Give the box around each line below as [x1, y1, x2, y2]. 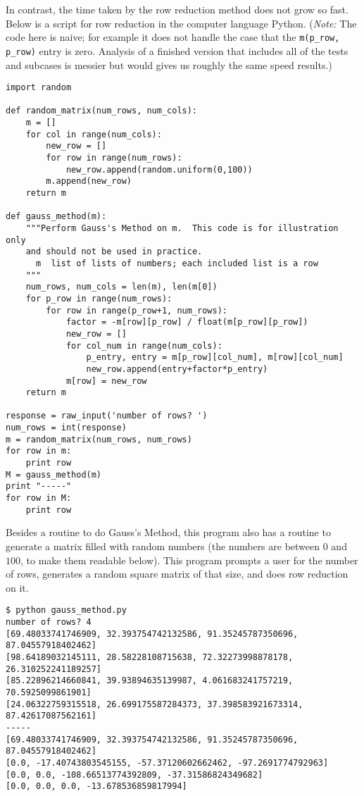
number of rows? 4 [6, 617, 92, 627]
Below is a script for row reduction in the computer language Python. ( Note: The [6, 15, 357, 30]
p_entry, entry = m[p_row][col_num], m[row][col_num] [86, 352, 344, 363]
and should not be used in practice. [25, 247, 203, 257]
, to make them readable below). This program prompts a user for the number [20, 552, 358, 567]
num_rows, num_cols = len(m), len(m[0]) [25, 282, 218, 292]
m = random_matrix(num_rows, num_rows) [6, 434, 192, 444]
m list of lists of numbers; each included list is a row [35, 258, 318, 268]
